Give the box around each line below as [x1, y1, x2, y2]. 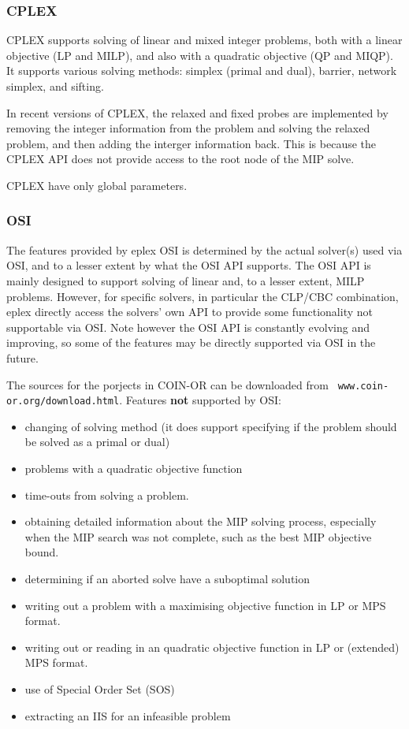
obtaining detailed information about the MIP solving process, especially [24, 513, 377, 530]
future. [6, 349, 39, 366]
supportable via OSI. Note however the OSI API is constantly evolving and [6, 318, 370, 335]
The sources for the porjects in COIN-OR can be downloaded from [6, 376, 329, 392]
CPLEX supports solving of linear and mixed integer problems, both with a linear [6, 32, 403, 48]
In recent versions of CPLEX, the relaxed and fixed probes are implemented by [6, 104, 389, 121]
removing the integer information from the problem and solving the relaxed [6, 120, 370, 136]
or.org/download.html [6, 396, 120, 407]
